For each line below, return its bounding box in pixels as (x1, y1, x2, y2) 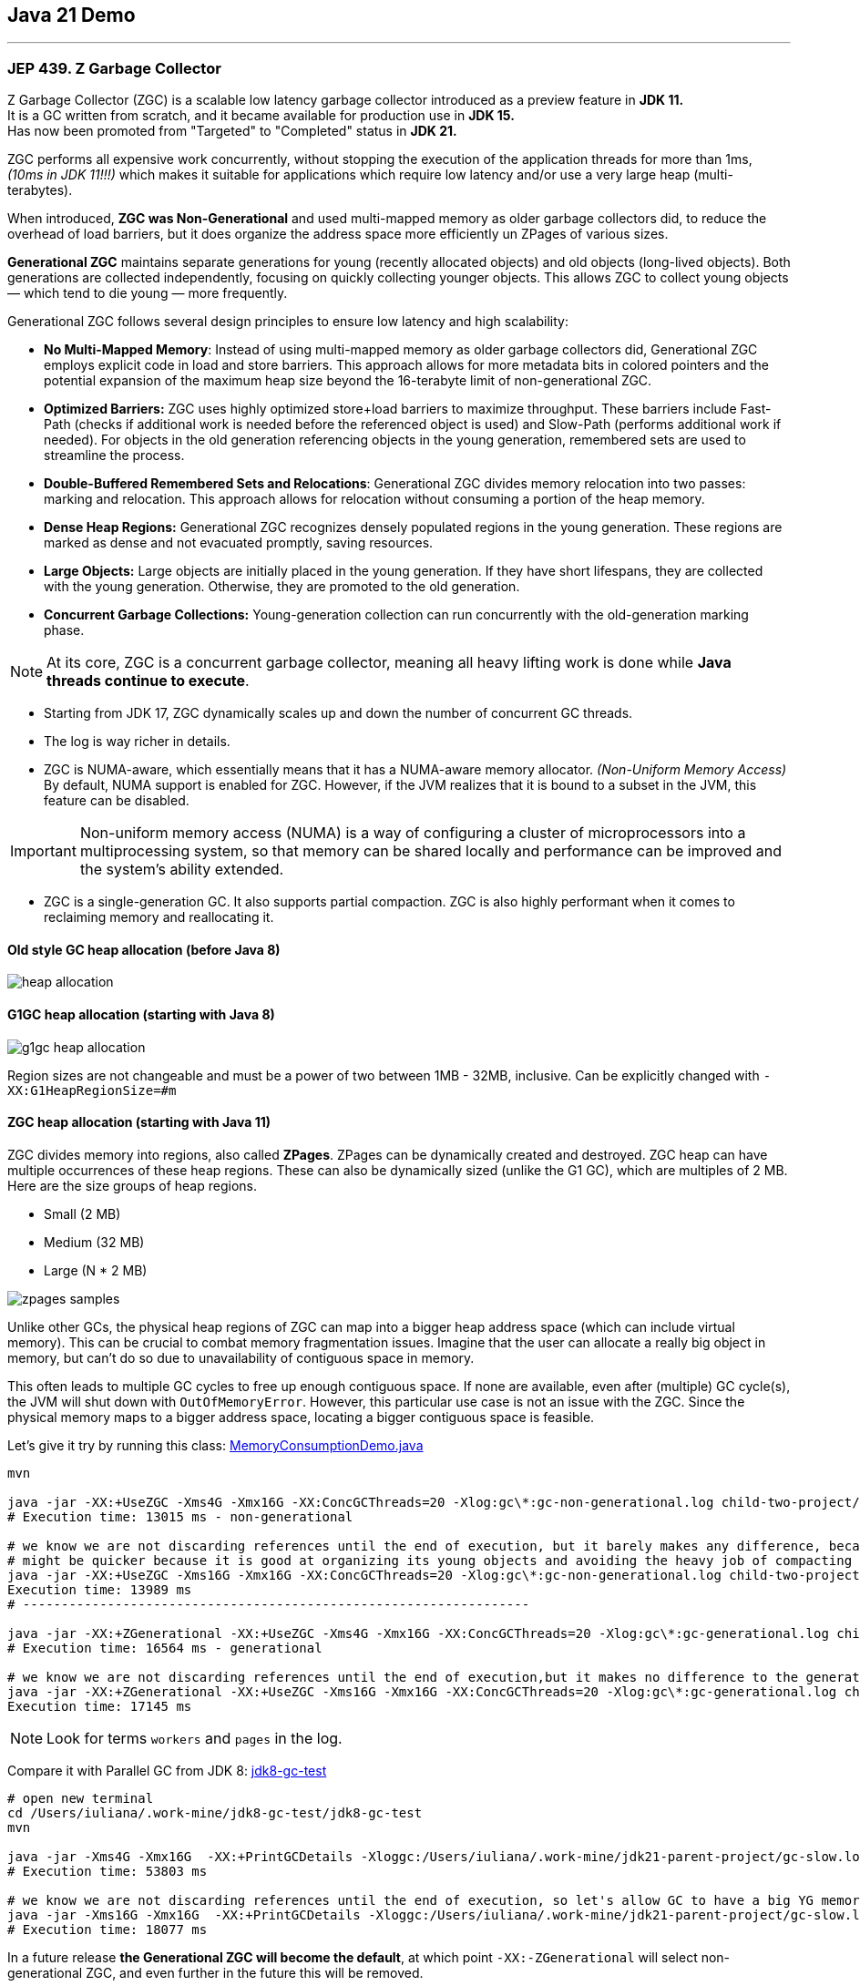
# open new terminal (7, 1790, 154, 1806)
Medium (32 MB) (44, 1234, 145, 1250)
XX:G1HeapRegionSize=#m (7, 1082, 177, 1098)
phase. (44, 622, 85, 639)
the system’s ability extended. (79, 860, 284, 879)
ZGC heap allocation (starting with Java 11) (7, 1114, 271, 1131)
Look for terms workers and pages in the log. (46, 1728, 343, 1747)
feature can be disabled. (44, 793, 189, 809)
